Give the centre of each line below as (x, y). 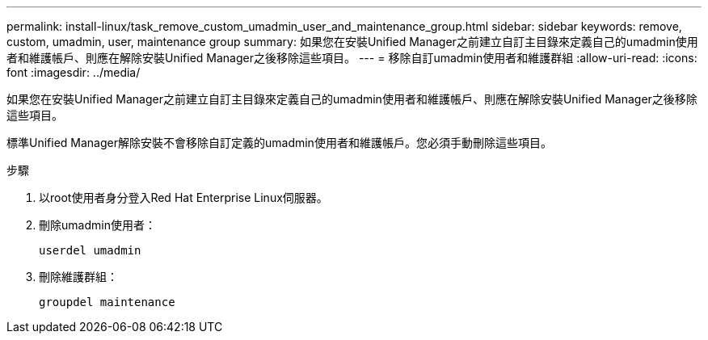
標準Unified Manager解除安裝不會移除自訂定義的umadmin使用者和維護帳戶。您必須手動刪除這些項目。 (279, 143)
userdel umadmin (90, 250)
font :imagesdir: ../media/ (74, 72)
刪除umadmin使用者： (97, 225)
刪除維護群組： (78, 277)
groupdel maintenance (107, 302)
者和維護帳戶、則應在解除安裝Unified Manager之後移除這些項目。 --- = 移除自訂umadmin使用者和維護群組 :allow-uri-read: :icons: (352, 58)
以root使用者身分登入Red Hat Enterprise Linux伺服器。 (183, 197)
